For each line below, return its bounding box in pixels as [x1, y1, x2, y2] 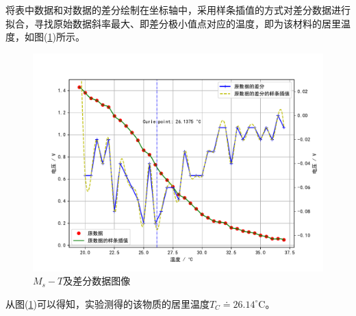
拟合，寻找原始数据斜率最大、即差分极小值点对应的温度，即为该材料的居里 [5, 16, 341, 30]
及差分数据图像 [63, 274, 131, 288]
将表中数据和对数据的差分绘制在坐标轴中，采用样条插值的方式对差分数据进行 [5, 3, 351, 16]
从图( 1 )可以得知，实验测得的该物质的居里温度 [5, 296, 209, 311]
